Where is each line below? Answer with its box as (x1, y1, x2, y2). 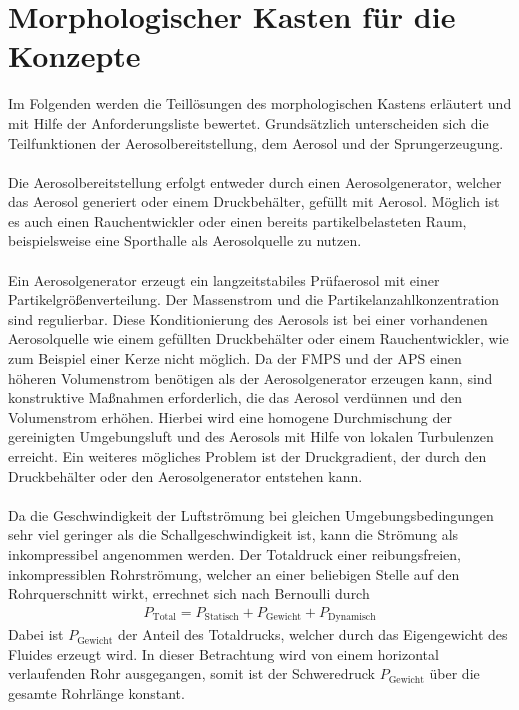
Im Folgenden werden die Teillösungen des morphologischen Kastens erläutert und (8, 93, 512, 114)
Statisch (204, 612, 239, 623)
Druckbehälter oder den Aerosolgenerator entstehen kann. (8, 465, 363, 486)
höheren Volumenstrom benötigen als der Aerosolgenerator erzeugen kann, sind (8, 367, 493, 388)
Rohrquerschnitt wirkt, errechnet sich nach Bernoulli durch (8, 583, 370, 604)
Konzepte (8, 35, 141, 76)
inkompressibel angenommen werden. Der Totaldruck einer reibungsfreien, (8, 543, 461, 564)
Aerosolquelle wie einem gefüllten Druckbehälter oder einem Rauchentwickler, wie (8, 328, 509, 349)
